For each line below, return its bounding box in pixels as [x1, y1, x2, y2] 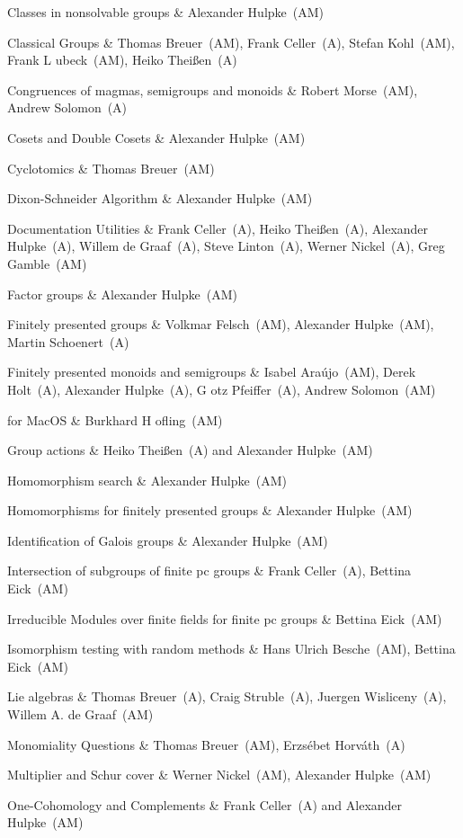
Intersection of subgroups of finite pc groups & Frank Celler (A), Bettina [7, 561, 411, 580]
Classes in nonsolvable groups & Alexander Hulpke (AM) [7, 3, 325, 21]
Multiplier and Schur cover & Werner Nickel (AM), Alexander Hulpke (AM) [7, 765, 432, 784]
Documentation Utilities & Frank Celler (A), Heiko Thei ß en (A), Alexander [7, 218, 429, 237]
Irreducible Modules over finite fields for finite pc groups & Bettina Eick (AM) [7, 609, 442, 628]
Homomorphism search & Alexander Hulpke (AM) [7, 470, 287, 489]
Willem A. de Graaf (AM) [7, 705, 154, 724]
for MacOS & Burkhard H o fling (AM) [7, 410, 223, 429]
